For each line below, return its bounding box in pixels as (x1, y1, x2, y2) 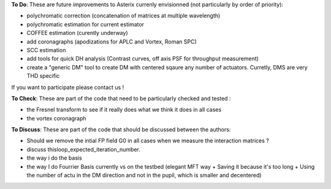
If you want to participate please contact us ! (11, 83, 124, 91)
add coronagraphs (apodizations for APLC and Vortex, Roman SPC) (26, 37, 197, 45)
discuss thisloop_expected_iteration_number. (26, 145, 140, 153)
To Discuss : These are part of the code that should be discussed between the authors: (11, 126, 231, 133)
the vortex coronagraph (26, 114, 86, 122)
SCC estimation (26, 46, 66, 53)
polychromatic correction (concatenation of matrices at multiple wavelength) (26, 12, 221, 20)
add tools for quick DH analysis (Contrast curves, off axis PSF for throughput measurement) (26, 55, 259, 63)
